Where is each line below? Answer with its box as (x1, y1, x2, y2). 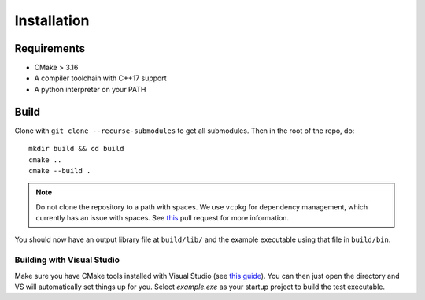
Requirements (14, 42, 86, 55)
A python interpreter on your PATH (34, 84, 146, 94)
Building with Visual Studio (14, 254, 120, 265)
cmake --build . (28, 166, 91, 175)
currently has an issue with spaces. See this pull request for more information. (35, 213, 290, 223)
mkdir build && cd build (28, 144, 124, 154)
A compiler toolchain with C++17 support (34, 73, 167, 83)
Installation (14, 12, 90, 29)
